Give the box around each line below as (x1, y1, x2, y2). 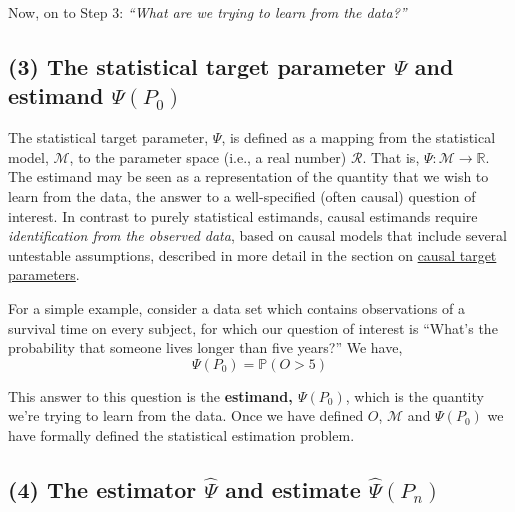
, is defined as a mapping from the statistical (221, 127, 496, 148)
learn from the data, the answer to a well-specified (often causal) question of (8, 185, 476, 206)
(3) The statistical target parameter (8, 50, 386, 81)
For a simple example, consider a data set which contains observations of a (8, 297, 465, 318)
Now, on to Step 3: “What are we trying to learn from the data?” (8, 2, 407, 22)
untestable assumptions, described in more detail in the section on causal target (8, 244, 497, 265)
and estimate (225, 473, 361, 504)
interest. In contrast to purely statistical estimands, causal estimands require (8, 205, 478, 226)
